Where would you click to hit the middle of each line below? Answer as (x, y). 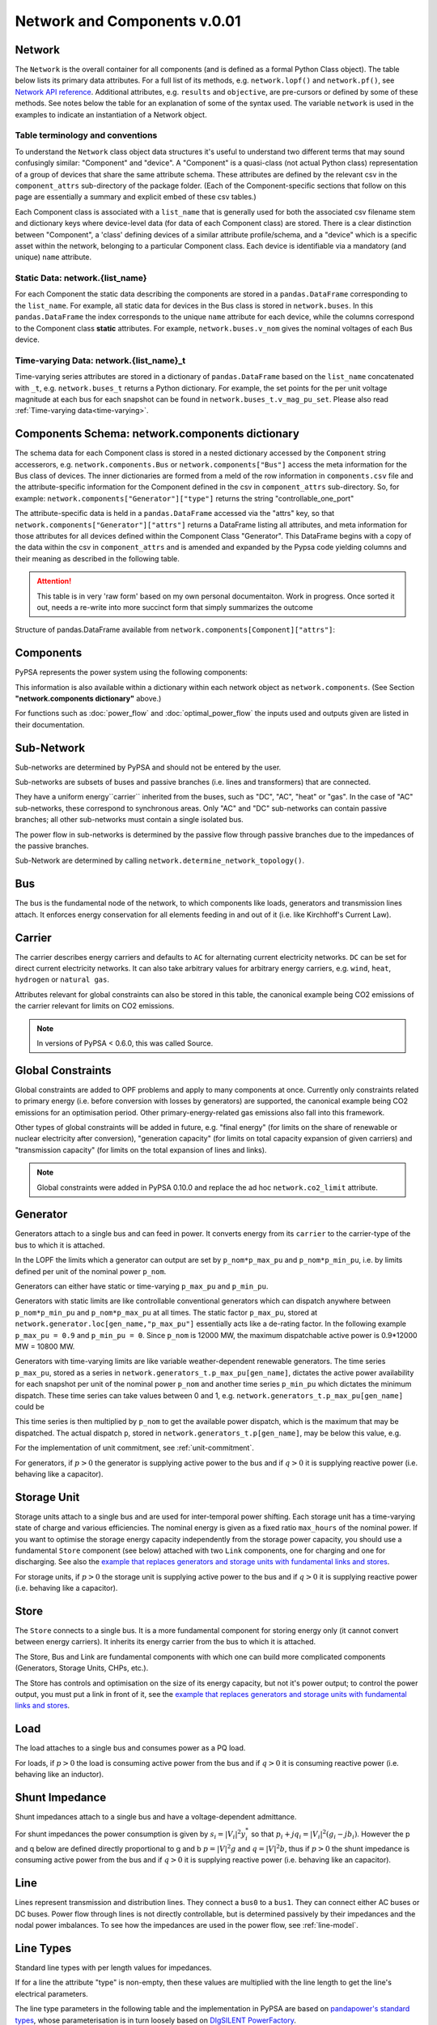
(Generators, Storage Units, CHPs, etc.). (82, 1668)
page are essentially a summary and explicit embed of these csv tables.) (136, 197)
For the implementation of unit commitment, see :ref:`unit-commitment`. (134, 1448)
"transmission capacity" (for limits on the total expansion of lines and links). (141, 1149)
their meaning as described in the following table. (97, 558)
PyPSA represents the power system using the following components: (132, 672)
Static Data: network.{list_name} (81, 278)
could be (30, 1406)
